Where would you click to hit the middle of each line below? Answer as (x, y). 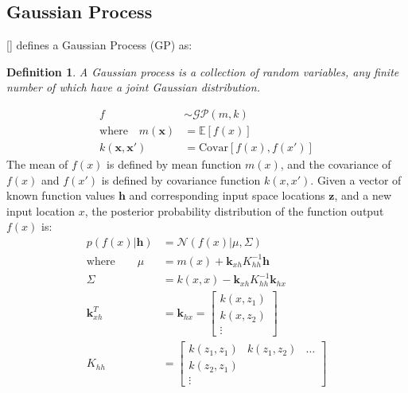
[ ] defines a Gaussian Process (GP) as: (99, 45)
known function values (61, 195)
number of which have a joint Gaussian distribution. (133, 87)
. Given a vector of (356, 179)
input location (41, 210)
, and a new (363, 195)
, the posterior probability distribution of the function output (234, 210)
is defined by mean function (174, 164)
